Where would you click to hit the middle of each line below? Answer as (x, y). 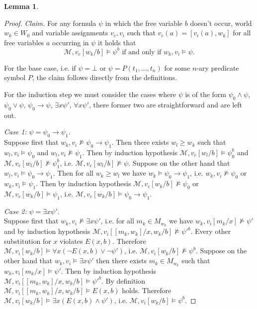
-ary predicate (218, 67)
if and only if (142, 52)
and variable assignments (70, 33)
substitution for (28, 241)
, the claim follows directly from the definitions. (105, 77)
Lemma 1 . (21, 6)
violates (71, 241)
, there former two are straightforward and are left (165, 104)
